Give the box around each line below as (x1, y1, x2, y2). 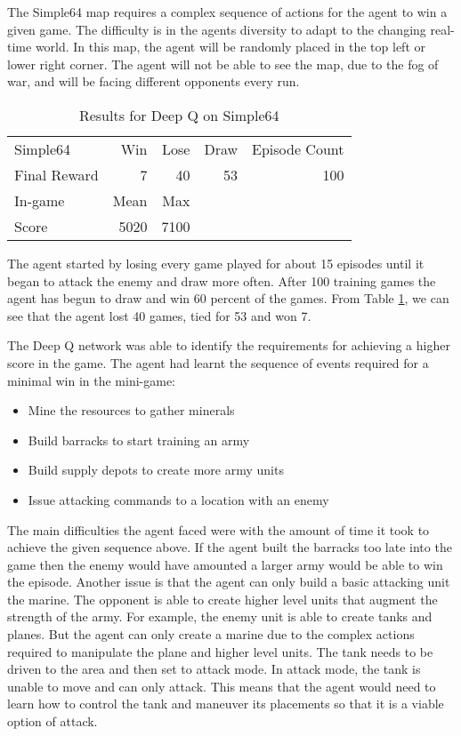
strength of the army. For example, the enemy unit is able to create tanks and (7, 607, 433, 626)
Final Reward (14, 164, 99, 185)
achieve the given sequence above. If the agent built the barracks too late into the (7, 538, 452, 556)
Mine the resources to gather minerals (28, 401, 235, 420)
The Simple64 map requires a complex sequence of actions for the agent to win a (7, 3, 448, 20)
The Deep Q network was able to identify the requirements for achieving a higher (7, 336, 450, 355)
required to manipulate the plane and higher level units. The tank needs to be (7, 642, 433, 660)
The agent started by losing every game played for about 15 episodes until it (7, 253, 425, 272)
